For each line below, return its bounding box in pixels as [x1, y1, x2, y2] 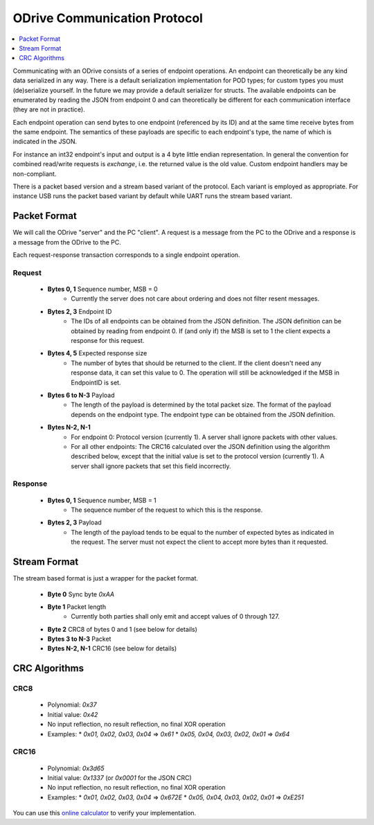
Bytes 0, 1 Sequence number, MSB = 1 [47, 496, 157, 504]
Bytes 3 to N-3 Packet [47, 635, 112, 644]
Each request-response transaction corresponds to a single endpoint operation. [12, 251, 240, 259]
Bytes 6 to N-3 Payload [47, 391, 115, 399]
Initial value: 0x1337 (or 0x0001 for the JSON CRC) [47, 773, 192, 782]
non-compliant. [12, 170, 57, 178]
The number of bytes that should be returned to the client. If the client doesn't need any [71, 359, 322, 367]
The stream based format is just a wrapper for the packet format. [12, 574, 199, 583]
